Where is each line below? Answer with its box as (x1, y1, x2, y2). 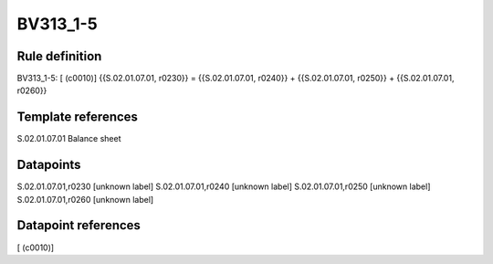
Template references (16, 110, 139, 125)
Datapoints (16, 157, 81, 173)
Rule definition (16, 48, 102, 64)
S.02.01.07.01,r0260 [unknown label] (16, 194, 154, 205)
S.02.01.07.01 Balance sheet (16, 133, 121, 144)
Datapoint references (16, 217, 142, 233)
